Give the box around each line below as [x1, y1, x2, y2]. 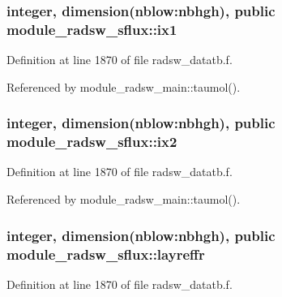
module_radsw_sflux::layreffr [6, 243, 205, 264]
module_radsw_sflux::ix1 [6, 19, 177, 39]
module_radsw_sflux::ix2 [6, 131, 177, 152]
